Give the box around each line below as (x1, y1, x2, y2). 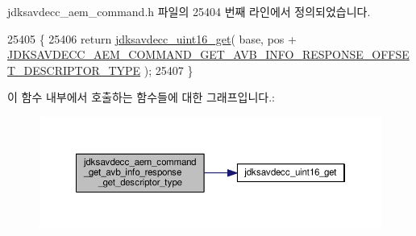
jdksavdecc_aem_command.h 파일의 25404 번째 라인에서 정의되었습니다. (7, 3, 371, 19)
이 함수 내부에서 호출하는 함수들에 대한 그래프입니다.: (7, 89, 275, 106)
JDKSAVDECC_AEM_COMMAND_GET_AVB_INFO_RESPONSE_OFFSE (7, 46, 410, 63)
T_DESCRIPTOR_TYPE (7, 61, 141, 78)
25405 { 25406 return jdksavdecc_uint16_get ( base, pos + (7, 30, 297, 47)
